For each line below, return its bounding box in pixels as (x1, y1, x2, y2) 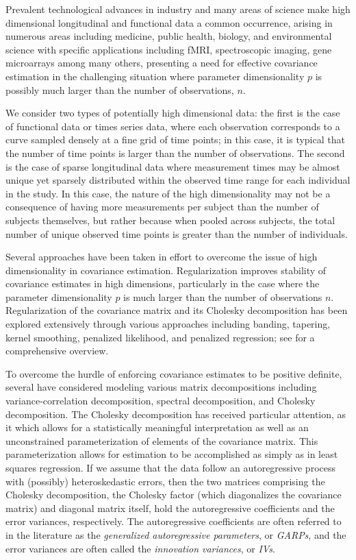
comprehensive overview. (5, 343, 109, 358)
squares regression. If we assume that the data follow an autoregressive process (5, 461, 335, 474)
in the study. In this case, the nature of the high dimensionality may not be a (5, 186, 331, 200)
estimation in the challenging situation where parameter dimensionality (5, 69, 305, 83)
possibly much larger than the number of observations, (5, 82, 234, 97)
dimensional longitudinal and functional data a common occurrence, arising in (5, 15, 333, 29)
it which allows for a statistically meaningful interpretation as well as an (5, 420, 309, 435)
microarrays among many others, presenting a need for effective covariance (5, 56, 318, 70)
